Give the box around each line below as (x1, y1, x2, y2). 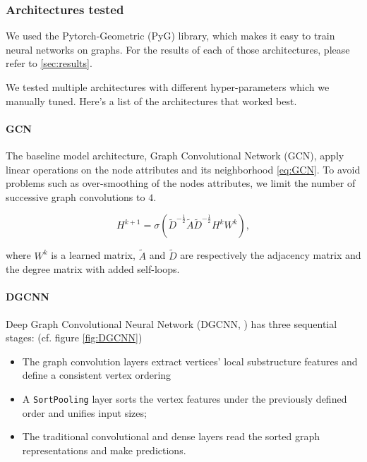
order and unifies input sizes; (22, 405, 147, 420)
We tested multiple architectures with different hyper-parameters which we (6, 80, 330, 94)
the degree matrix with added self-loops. (6, 262, 180, 276)
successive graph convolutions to (6, 189, 145, 204)
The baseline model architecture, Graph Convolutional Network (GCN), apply (6, 147, 344, 162)
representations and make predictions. (22, 442, 186, 457)
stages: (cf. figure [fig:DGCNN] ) (6, 330, 143, 345)
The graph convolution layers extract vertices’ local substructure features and (22, 353, 358, 368)
